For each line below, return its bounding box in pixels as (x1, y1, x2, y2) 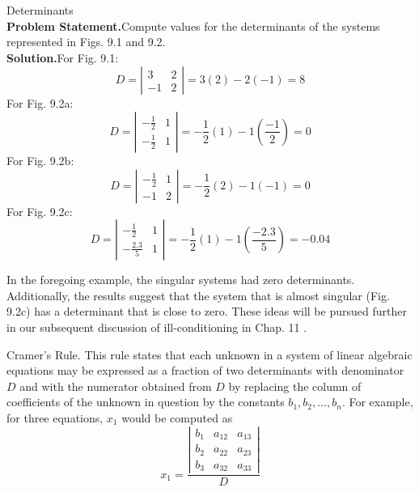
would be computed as (121, 409, 233, 426)
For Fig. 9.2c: (6, 202, 73, 219)
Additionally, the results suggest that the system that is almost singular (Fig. (6, 286, 390, 303)
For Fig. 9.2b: (6, 151, 74, 168)
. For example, (341, 393, 413, 410)
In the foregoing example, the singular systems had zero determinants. (6, 271, 355, 288)
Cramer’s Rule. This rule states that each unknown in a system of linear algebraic (6, 346, 413, 363)
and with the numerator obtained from (19, 377, 212, 394)
